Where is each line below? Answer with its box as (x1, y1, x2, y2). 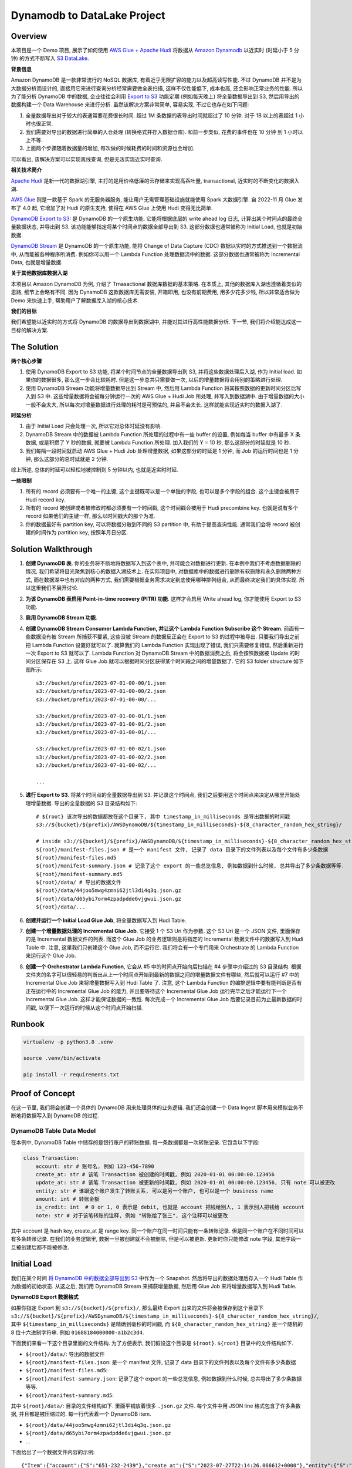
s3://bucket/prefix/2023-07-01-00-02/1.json (36, 746, 167, 752)
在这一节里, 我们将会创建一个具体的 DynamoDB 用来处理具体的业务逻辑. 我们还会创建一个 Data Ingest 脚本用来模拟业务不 (11, 1104, 303, 1111)
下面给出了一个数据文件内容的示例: (11, 1448, 95, 1456)
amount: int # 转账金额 (35, 1196, 100, 1203)
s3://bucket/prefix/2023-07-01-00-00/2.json (36, 688, 167, 695)
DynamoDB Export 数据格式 (11, 1294, 79, 1301)
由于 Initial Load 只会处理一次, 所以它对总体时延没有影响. (25, 423, 163, 430)
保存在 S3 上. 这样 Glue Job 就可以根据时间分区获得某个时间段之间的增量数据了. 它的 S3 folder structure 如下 (40, 658, 304, 665)
